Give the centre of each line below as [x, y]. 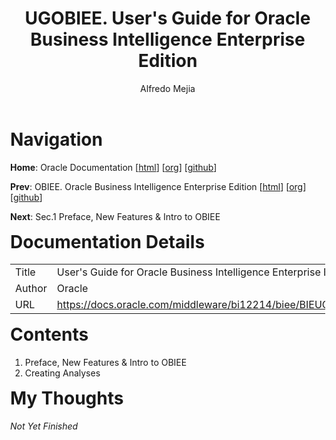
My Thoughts [67, 398]
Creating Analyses [62, 373]
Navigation [56, 139]
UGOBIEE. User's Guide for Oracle [167, 18]
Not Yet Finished [44, 426]
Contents [49, 334]
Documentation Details [108, 241]
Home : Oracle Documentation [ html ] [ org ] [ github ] [114, 167]
